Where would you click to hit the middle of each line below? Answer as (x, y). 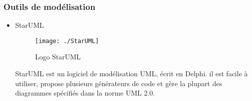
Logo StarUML (58, 57)
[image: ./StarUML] (67, 41)
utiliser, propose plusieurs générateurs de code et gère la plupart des (119, 83)
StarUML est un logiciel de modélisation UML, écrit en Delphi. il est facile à (131, 74)
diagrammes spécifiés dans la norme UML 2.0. (85, 93)
